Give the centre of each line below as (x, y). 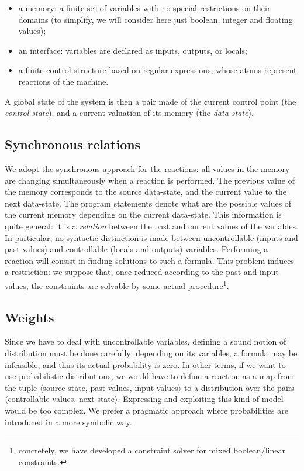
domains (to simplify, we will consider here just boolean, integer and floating (156, 19)
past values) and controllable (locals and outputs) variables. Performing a (137, 249)
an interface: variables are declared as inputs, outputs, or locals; (133, 50)
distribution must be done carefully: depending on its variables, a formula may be (151, 353)
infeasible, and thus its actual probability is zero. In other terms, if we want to (145, 364)
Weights (30, 317)
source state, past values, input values (110, 387)
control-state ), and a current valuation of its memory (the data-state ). (129, 113)
